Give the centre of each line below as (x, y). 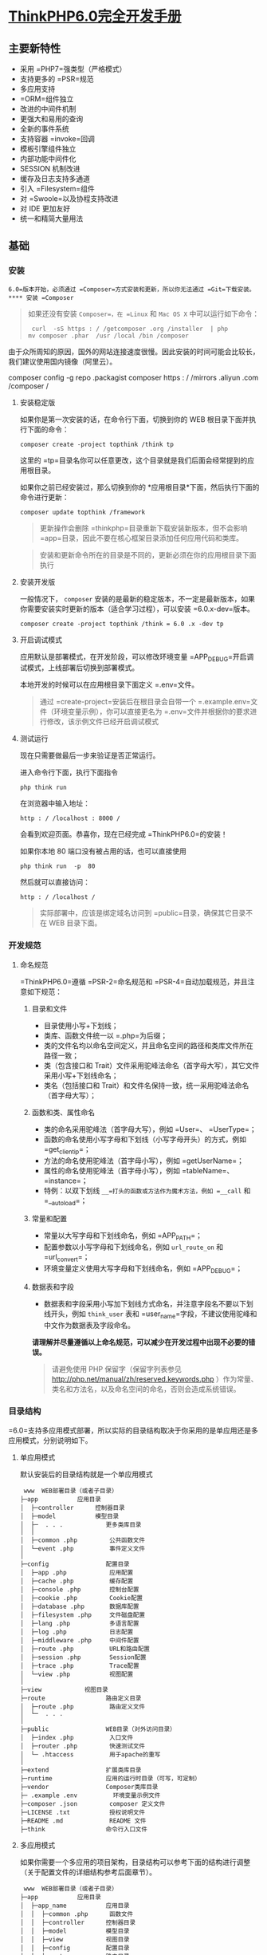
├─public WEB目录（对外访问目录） (98, 1729)
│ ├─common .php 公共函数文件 (82, 1540)
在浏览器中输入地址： (55, 803)
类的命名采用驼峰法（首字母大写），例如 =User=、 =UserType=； (150, 1129)
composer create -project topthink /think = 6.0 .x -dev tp (122, 624)
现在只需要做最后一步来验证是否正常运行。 (90, 755)
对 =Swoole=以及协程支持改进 (69, 199)
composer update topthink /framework (82, 512)
